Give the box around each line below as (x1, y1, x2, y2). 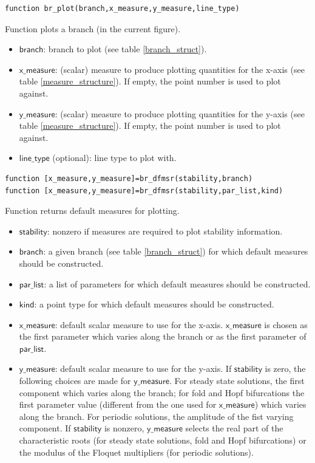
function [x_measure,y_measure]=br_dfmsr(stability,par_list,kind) (5, 186, 283, 195)
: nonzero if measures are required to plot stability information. (47, 224, 283, 237)
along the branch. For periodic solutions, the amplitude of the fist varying (19, 410, 294, 422)
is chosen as (264, 318, 308, 331)
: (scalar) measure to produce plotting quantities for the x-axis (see (55, 63, 305, 75)
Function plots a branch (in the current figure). (5, 22, 181, 35)
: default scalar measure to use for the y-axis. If (55, 362, 232, 375)
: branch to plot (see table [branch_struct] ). (43, 43, 207, 55)
